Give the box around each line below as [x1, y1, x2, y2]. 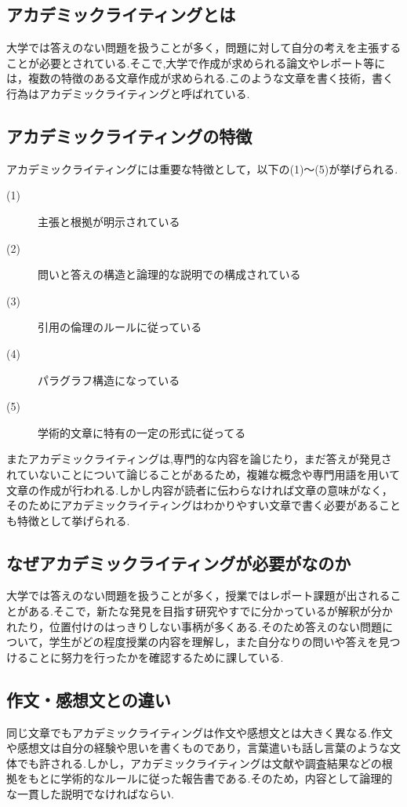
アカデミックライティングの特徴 [6, 123, 253, 148]
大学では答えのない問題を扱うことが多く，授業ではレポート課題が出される [6, 587, 391, 604]
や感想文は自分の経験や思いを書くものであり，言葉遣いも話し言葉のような [6, 739, 390, 756]
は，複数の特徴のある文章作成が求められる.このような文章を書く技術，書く [6, 70, 394, 86]
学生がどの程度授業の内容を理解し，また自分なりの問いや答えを [49, 634, 379, 650]
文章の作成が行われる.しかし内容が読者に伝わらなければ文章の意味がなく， [6, 481, 393, 498]
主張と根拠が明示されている [38, 213, 180, 229]
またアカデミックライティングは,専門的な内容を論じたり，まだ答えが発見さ [6, 451, 392, 467]
